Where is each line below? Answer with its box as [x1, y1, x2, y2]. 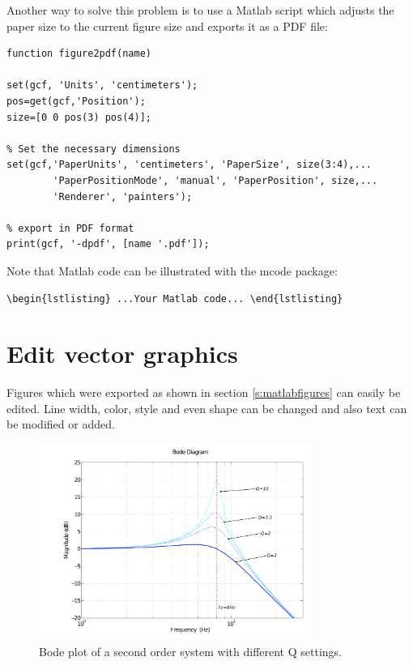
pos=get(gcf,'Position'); [6, 95, 146, 107]
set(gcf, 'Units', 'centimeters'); [6, 79, 198, 92]
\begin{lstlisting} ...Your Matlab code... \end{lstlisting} [6, 292, 343, 305]
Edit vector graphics [6, 337, 238, 370]
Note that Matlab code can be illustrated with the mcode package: [6, 262, 338, 279]
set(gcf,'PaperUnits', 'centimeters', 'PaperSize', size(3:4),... [6, 159, 373, 171]
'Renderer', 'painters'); [53, 190, 193, 202]
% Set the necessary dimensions [6, 143, 181, 155]
